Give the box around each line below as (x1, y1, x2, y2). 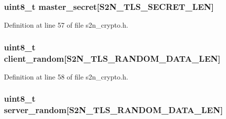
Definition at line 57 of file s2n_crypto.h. (4, 20, 128, 30)
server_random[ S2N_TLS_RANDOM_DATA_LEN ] (4, 104, 223, 116)
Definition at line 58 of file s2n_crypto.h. (4, 71, 128, 81)
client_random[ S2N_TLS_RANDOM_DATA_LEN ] (4, 52, 221, 64)
